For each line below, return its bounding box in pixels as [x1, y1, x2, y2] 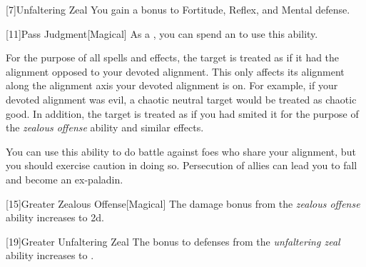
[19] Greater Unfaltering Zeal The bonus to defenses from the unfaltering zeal [6, 233, 340, 248]
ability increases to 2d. [6, 210, 104, 225]
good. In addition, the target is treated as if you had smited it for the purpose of [6, 106, 359, 121]
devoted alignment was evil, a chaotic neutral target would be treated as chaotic [6, 91, 357, 106]
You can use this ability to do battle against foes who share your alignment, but [6, 143, 356, 158]
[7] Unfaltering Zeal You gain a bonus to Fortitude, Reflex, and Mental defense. [6, 2, 350, 16]
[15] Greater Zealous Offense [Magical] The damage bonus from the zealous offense [6, 196, 360, 211]
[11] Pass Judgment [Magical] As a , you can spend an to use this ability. [6, 26, 318, 41]
